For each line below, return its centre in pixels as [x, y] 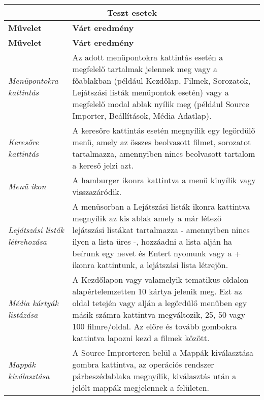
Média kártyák [33, 303]
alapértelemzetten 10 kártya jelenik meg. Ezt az [157, 291]
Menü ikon [27, 186]
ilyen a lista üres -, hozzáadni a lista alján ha [152, 241]
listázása [23, 314]
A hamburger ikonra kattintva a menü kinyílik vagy [164, 180]
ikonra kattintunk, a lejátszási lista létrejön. [150, 265]
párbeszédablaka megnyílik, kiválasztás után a [154, 376]
